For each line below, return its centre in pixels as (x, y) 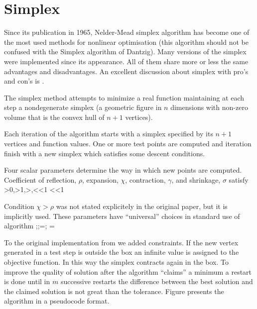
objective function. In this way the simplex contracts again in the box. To (116, 262)
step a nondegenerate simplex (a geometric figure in (83, 107)
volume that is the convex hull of (54, 117)
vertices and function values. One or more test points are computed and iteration (128, 144)
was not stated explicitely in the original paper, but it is (142, 206)
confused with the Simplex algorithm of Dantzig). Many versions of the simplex (125, 51)
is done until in (27, 281)
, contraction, (145, 179)
